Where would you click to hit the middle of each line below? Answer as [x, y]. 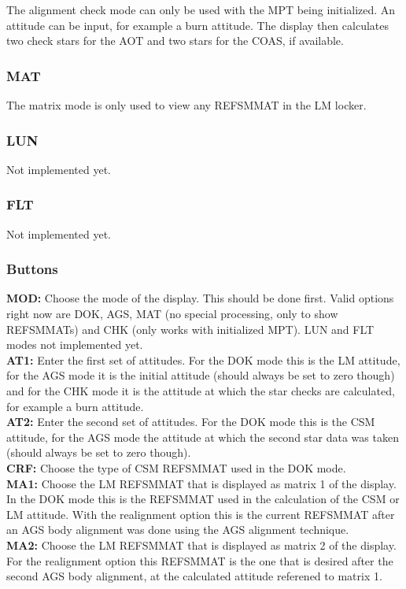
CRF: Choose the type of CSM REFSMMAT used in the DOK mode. [176, 467]
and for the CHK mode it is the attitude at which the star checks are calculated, [201, 391]
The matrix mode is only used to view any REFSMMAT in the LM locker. [186, 105]
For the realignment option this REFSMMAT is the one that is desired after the [200, 560]
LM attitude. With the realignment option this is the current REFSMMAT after [201, 514]
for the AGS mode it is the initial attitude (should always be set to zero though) [201, 375]
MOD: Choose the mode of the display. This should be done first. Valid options [200, 298]
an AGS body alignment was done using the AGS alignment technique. [178, 530]
